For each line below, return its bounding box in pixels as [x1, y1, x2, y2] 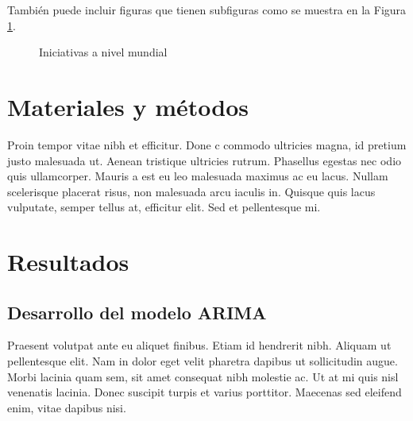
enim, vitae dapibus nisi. [7, 399, 126, 415]
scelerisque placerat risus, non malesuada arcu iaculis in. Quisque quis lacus [7, 183, 376, 199]
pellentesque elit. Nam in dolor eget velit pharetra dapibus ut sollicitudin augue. [7, 353, 398, 369]
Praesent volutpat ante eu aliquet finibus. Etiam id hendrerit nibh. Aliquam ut [7, 337, 392, 353]
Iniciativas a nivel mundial [39, 44, 168, 60]
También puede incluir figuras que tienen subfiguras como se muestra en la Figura [7, 2, 407, 17]
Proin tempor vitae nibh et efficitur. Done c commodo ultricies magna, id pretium [7, 136, 407, 153]
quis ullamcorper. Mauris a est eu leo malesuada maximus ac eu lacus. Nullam [7, 168, 388, 184]
